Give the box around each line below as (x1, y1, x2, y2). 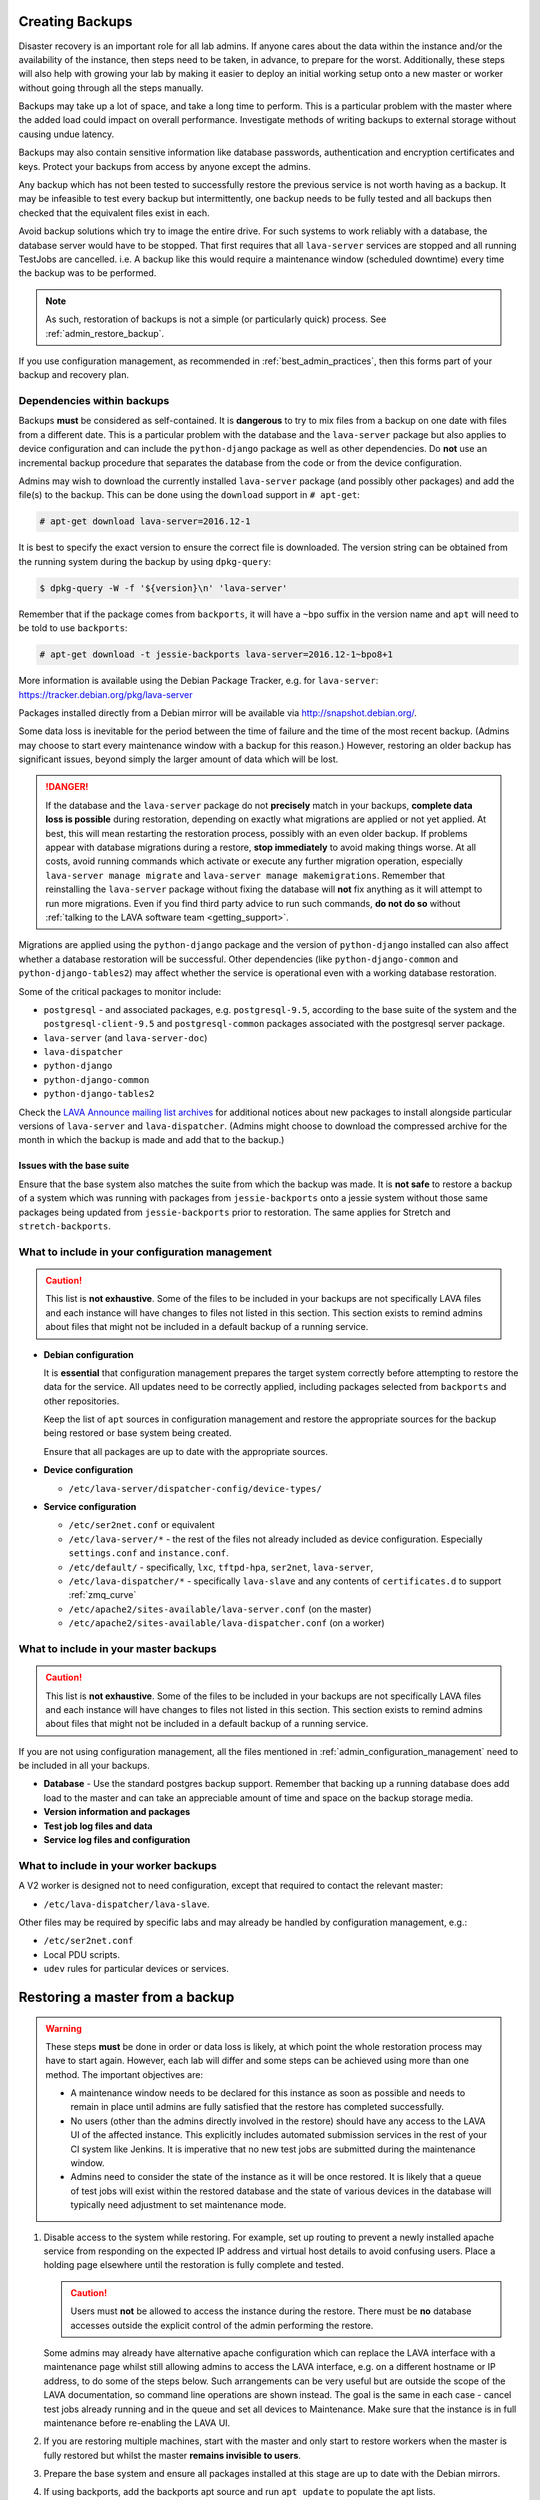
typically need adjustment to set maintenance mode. (70, 2199, 287, 2211)
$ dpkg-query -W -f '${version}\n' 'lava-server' (39, 582, 288, 594)
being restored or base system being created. (43, 1427, 232, 1439)
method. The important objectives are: (45, 2068, 204, 2080)
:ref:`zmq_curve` (68, 1589, 137, 1601)
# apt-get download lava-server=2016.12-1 (39, 516, 251, 527)
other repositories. (43, 1395, 120, 1407)
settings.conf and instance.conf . (68, 1547, 229, 1559)
